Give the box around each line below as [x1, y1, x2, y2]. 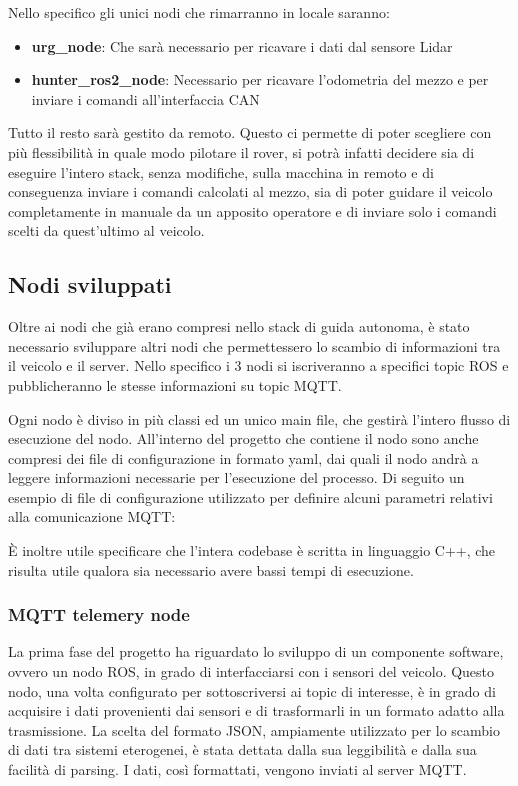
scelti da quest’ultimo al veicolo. [8, 220, 205, 241]
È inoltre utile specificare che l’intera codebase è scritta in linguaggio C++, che [8, 540, 496, 561]
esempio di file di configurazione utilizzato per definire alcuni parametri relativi [8, 486, 493, 507]
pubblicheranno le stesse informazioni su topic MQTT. [8, 374, 342, 395]
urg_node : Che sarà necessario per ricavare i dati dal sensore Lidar [31, 35, 453, 56]
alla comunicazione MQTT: [8, 506, 176, 527]
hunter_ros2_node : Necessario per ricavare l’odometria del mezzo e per [31, 69, 489, 90]
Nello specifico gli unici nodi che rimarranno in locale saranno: [8, 2, 390, 22]
